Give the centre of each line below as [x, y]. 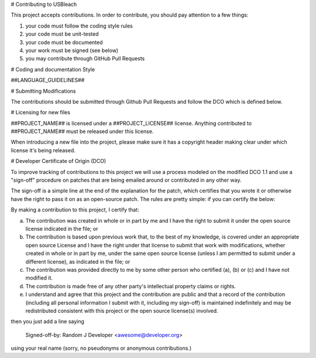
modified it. [39, 278]
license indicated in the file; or [62, 229]
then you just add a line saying [48, 322]
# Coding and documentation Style [53, 69]
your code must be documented [64, 42]
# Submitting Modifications [43, 91]
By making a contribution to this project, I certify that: [75, 210]
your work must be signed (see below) [72, 50]
